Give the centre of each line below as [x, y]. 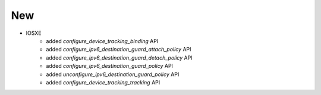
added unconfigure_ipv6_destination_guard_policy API [113, 74]
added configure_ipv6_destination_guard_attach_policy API [119, 50]
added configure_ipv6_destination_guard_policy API [110, 66]
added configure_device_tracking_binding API [102, 41]
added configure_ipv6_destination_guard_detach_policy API [119, 58]
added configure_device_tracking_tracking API [103, 82]
